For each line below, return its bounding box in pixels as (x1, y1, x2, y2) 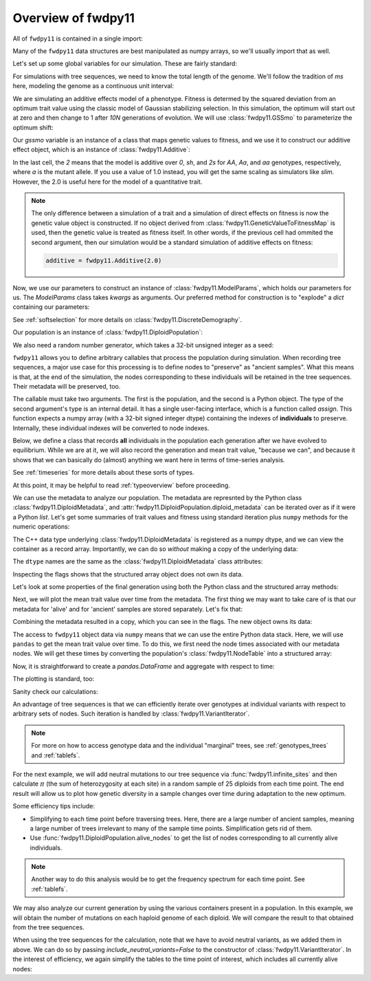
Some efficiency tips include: (12, 802, 95, 810)
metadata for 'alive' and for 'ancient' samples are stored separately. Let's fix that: (12, 605, 243, 613)
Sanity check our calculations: (12, 687, 99, 696)
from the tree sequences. (12, 923, 85, 931)
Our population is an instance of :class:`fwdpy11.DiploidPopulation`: (12, 328, 203, 336)
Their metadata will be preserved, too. (12, 382, 121, 391)
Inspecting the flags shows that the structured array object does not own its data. (12, 570, 243, 578)
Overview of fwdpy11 (12, 10, 135, 25)
